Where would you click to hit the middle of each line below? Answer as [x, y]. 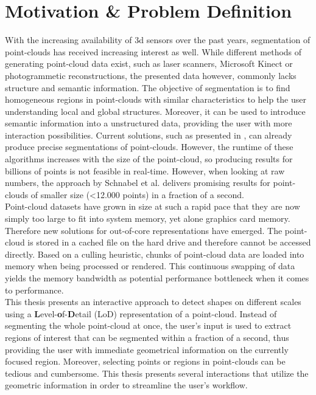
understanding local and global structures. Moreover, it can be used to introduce [155, 111]
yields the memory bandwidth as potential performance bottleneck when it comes [157, 278]
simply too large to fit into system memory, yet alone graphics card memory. [148, 218]
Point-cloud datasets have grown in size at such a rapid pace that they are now [153, 206]
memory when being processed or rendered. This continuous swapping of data [150, 266]
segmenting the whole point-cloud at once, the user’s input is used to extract [148, 325]
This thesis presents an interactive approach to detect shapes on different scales [153, 302]
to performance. [34, 290]
